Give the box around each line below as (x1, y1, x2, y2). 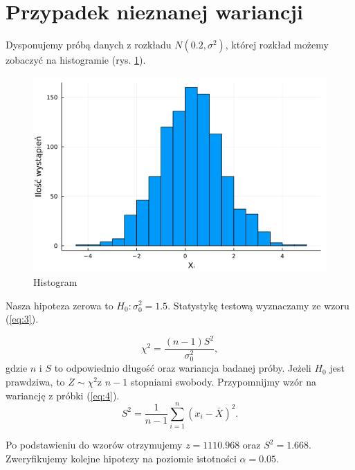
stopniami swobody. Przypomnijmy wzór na (130, 374, 316, 388)
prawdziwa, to (6, 374, 65, 388)
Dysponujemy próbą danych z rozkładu (6, 37, 172, 52)
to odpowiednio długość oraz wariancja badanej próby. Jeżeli (54, 361, 311, 375)
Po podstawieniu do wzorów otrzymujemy (6, 437, 183, 452)
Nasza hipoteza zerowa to (6, 298, 113, 312)
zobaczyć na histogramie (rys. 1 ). (6, 53, 146, 67)
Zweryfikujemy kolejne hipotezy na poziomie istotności (6, 451, 237, 465)
